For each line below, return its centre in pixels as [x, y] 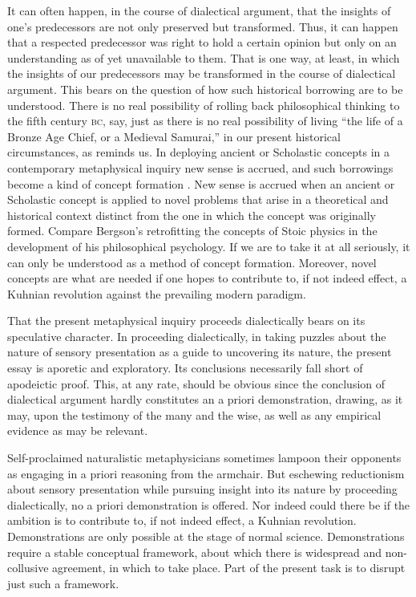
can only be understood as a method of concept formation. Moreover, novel [192, 262]
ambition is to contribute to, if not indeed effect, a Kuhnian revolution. [182, 520]
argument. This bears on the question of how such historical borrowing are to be [205, 89]
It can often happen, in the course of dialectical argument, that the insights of [199, 10]
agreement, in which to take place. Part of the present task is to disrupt [229, 568]
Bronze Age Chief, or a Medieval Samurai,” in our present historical [174, 136]
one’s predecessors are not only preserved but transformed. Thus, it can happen [203, 26]
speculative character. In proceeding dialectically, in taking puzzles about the [197, 336]
